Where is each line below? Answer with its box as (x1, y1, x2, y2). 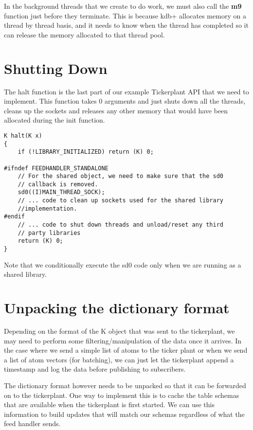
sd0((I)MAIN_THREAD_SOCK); (18, 189, 105, 196)
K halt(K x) (4, 132, 42, 139)
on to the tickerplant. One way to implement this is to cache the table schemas (4, 390, 239, 400)
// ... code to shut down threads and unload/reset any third (18, 221, 224, 229)
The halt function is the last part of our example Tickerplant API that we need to (4, 86, 249, 96)
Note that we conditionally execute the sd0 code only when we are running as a (4, 259, 241, 269)
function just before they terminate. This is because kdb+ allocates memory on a (4, 10, 246, 20)
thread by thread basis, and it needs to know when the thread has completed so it (4, 20, 249, 30)
